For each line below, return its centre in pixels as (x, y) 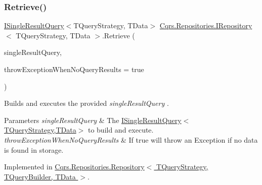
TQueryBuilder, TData (40, 176)
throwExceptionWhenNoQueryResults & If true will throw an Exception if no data (131, 139)
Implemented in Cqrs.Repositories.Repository (74, 167)
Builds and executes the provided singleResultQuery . (86, 103)
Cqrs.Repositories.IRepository (206, 25)
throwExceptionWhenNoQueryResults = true (74, 69)
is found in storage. (34, 149)
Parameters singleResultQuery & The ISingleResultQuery (93, 120)
